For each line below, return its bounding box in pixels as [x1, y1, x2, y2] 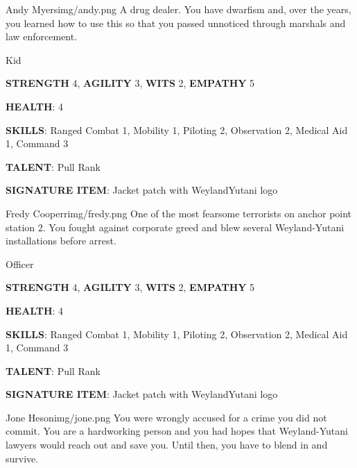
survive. [6, 451, 39, 465]
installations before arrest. [6, 233, 116, 248]
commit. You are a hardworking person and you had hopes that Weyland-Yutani [6, 424, 348, 438]
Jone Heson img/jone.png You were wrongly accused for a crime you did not [6, 410, 327, 424]
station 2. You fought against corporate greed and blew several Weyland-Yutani [6, 219, 345, 234]
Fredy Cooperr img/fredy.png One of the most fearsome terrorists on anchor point [6, 206, 352, 220]
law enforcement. [6, 29, 78, 44]
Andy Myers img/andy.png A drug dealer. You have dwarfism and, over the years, [6, 2, 351, 16]
